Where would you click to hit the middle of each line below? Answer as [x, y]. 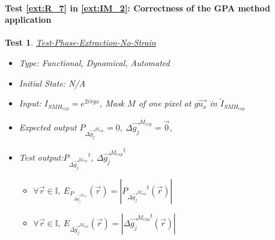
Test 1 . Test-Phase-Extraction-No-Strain [80, 42]
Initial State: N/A [52, 83]
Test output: [41, 157]
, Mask [112, 103]
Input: [30, 103]
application [28, 20]
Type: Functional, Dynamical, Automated [94, 62]
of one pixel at [165, 103]
